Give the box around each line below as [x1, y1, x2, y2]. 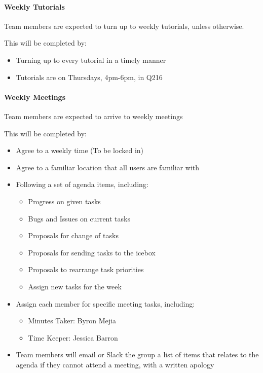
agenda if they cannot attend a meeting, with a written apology [16, 359, 214, 369]
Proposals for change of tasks [28, 230, 119, 241]
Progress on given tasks [28, 196, 101, 206]
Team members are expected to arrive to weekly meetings [4, 110, 183, 121]
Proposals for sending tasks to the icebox [28, 247, 156, 257]
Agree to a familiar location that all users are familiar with [16, 162, 200, 172]
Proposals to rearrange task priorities [28, 264, 144, 275]
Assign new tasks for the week [28, 281, 122, 291]
